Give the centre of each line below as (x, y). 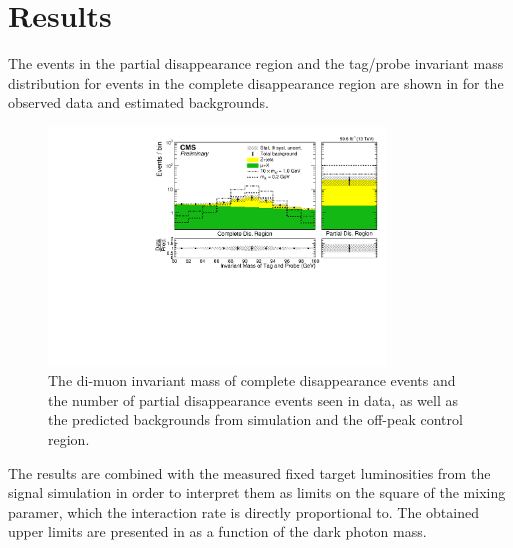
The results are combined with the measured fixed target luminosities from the (249, 472)
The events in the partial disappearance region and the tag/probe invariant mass (256, 63)
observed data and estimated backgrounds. (138, 102)
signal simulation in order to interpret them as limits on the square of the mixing (257, 492)
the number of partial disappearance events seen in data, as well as (253, 399)
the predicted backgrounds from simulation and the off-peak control (255, 419)
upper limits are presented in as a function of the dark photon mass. (217, 531)
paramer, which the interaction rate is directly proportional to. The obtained (243, 511)
